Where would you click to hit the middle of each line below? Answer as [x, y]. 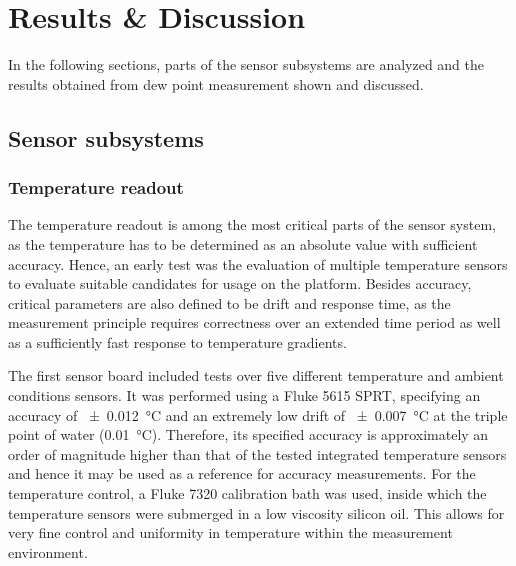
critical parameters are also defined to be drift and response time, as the [229, 302]
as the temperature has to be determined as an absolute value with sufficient [243, 243]
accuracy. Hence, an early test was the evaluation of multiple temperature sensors [258, 263]
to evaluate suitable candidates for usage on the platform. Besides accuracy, [240, 283]
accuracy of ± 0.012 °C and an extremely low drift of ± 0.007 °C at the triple [258, 414]
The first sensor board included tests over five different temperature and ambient [256, 375]
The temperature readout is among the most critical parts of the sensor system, [252, 224]
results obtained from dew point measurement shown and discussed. [216, 83]
